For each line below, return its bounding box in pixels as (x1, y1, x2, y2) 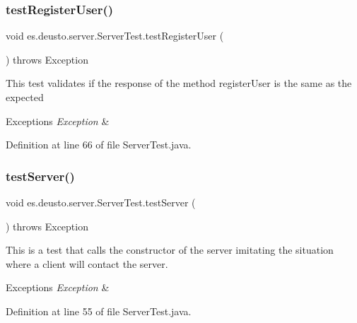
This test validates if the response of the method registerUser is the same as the (6, 76, 352, 90)
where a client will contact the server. (6, 256, 168, 271)
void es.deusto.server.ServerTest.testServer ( (6, 195, 196, 209)
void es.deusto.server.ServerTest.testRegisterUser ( (6, 28, 224, 43)
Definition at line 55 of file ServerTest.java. (6, 303, 192, 318)
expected (6, 90, 44, 104)
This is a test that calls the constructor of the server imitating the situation (6, 242, 334, 257)
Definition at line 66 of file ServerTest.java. (6, 137, 192, 152)
